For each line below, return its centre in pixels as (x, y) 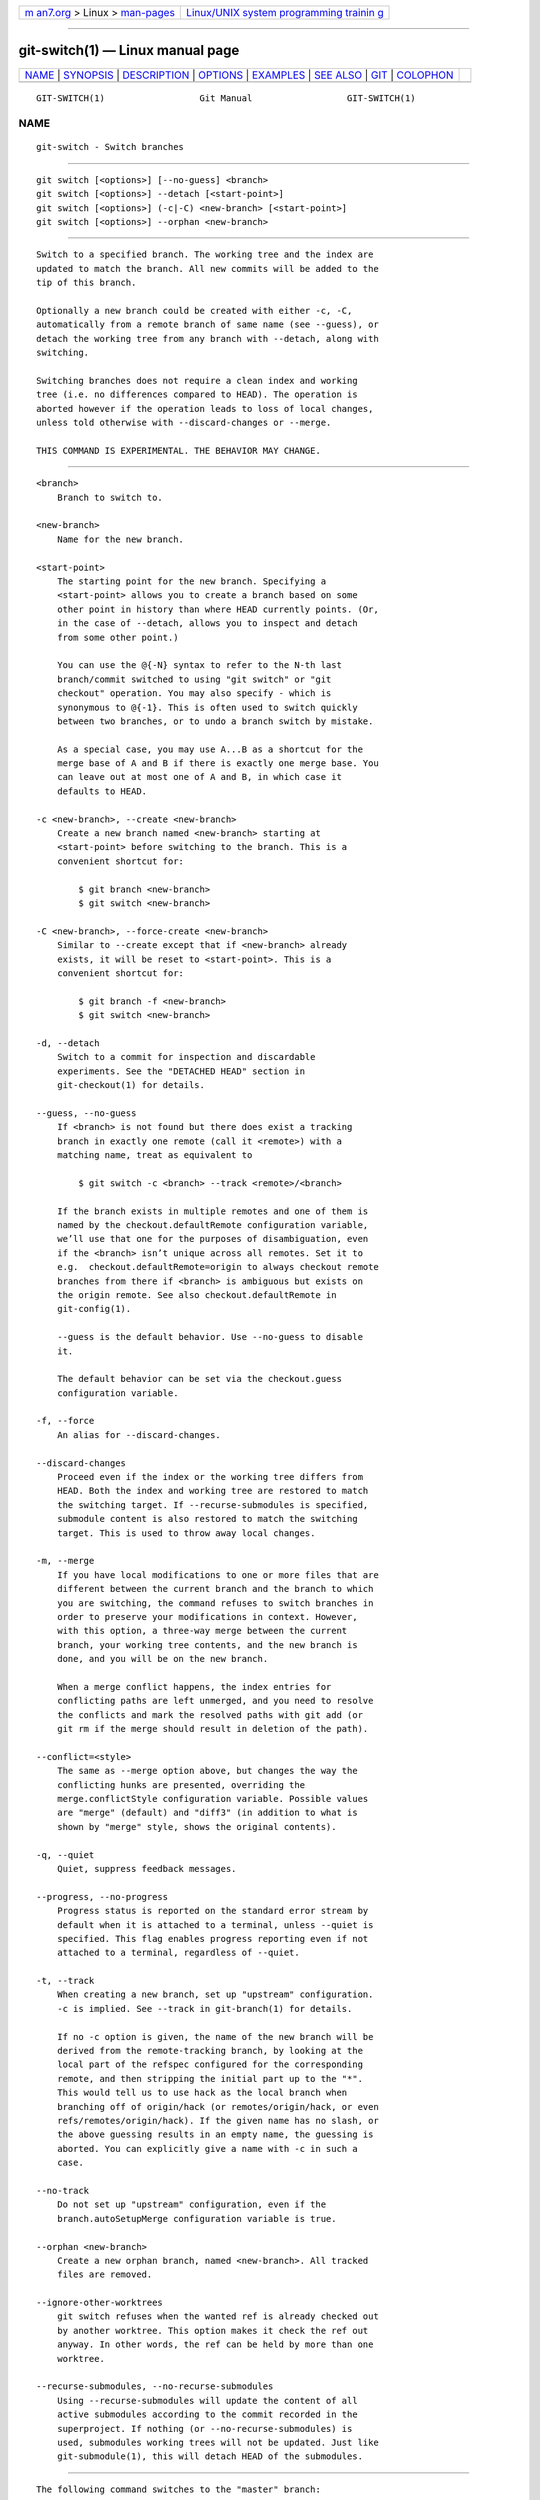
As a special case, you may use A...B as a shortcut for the (210, 749)
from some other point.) (117, 637)
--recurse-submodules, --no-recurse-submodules (155, 2386)
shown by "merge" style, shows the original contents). (196, 1826)
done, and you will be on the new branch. (162, 1659)
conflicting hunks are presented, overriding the (180, 1784)
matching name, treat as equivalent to (154, 1155)
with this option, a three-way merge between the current (202, 1631)
